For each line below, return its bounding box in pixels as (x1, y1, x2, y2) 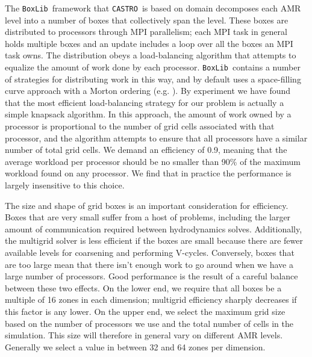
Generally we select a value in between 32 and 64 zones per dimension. (5, 340, 266, 353)
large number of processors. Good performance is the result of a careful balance (5, 270, 298, 282)
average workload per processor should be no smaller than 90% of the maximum (5, 155, 301, 167)
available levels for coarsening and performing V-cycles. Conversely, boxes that (5, 246, 295, 258)
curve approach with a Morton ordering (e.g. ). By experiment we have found (5, 84, 291, 97)
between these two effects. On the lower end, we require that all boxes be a (5, 281, 282, 294)
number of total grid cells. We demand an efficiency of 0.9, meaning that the (5, 143, 287, 156)
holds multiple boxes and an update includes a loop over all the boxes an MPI (5, 37, 293, 49)
